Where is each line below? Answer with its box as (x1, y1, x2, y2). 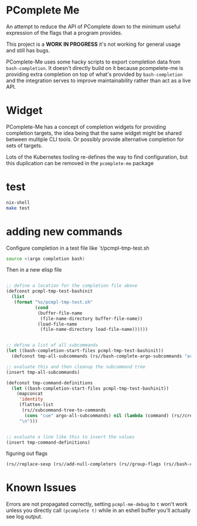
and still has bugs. (6, 46, 50, 53)
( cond (35, 304, 49, 310)
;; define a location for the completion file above (6, 283, 138, 289)
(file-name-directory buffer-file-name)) (40, 316, 143, 321)
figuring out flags (6, 450, 48, 457)
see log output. (6, 513, 43, 520)
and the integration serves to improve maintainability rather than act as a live (6, 77, 191, 84)
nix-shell (6, 199, 30, 206)
